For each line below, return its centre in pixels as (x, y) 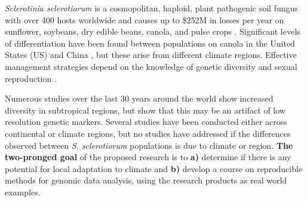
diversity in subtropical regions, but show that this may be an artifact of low (145, 110)
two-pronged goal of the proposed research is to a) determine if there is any (148, 157)
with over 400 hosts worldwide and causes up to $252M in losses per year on (145, 19)
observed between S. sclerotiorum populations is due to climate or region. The (149, 145)
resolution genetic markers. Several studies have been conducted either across (146, 122)
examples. (23, 192)
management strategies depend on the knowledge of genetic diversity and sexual (151, 66)
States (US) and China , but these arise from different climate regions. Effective (151, 55)
